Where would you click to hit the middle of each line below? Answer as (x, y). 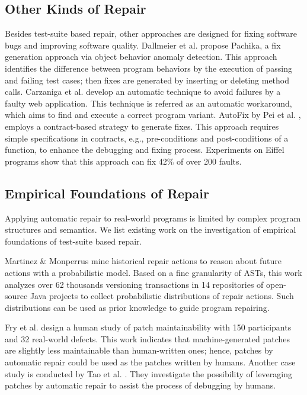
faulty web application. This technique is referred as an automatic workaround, (148, 103)
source (16, 296)
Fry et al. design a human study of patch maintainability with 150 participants (148, 327)
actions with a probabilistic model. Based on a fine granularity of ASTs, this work (153, 272)
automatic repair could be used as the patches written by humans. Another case (150, 362)
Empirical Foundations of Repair (107, 193)
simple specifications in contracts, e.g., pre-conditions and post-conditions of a (147, 138)
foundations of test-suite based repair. (73, 241)
